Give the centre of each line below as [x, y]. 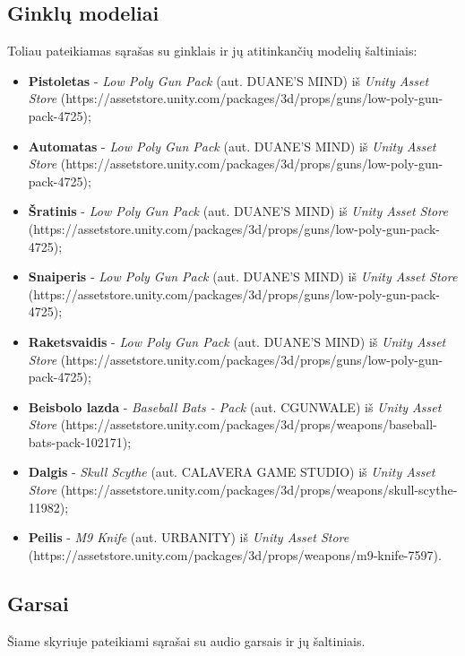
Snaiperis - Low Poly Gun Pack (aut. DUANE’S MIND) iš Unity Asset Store [243, 276]
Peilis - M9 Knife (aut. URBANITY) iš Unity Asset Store [189, 537]
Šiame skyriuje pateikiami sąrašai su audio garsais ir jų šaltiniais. [186, 640]
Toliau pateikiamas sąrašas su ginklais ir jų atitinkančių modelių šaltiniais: [212, 51]
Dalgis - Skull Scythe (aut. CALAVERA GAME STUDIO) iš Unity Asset [232, 472]
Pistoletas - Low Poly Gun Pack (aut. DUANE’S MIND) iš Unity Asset [228, 80]
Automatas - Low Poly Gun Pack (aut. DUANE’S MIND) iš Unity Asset [232, 146]
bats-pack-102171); [80, 441]
